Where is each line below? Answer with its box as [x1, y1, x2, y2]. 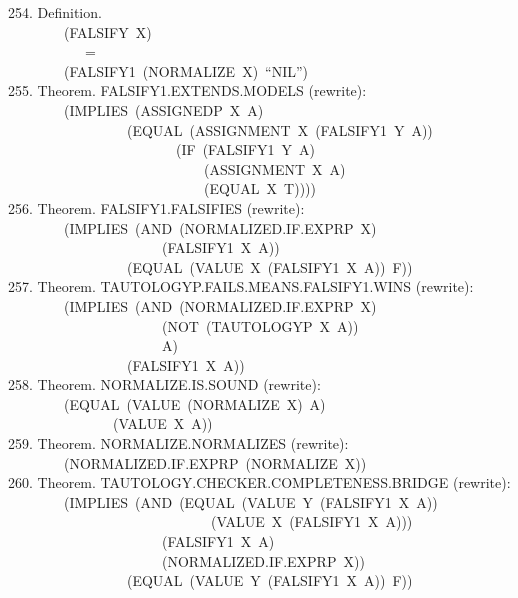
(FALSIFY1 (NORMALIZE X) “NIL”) [63, 60, 309, 81]
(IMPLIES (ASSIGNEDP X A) [63, 99, 264, 120]
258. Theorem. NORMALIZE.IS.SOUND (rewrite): [8, 374, 321, 395]
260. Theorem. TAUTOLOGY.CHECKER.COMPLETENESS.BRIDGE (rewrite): [8, 472, 511, 493]
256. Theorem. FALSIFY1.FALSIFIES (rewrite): [8, 197, 305, 218]
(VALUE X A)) [112, 413, 213, 434]
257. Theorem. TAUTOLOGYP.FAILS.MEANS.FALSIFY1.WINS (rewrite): [8, 276, 474, 297]
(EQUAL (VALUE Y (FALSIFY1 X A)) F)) [126, 570, 413, 591]
